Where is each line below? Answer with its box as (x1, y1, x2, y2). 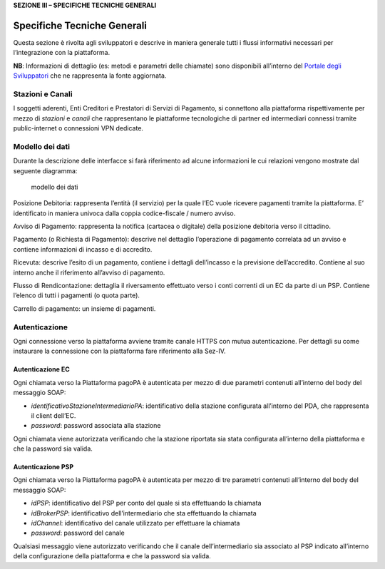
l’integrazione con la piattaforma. (13, 48, 111, 57)
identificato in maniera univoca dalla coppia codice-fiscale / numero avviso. (13, 209, 236, 217)
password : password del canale (31, 528, 125, 538)
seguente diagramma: (13, 166, 78, 175)
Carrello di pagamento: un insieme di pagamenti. (13, 304, 156, 313)
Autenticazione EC (13, 365, 71, 374)
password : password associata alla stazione (31, 421, 161, 430)
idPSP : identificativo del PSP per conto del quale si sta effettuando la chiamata (31, 499, 262, 508)
